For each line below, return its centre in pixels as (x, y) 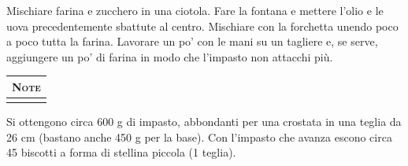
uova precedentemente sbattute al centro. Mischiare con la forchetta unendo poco (202, 26)
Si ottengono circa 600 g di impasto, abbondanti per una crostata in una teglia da (204, 122)
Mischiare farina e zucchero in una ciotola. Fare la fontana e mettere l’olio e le (195, 10)
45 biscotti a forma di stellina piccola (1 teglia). (121, 152)
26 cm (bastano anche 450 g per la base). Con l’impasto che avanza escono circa (199, 136)
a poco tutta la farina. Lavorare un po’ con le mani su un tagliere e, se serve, (192, 41)
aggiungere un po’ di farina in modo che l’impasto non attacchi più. (170, 56)
